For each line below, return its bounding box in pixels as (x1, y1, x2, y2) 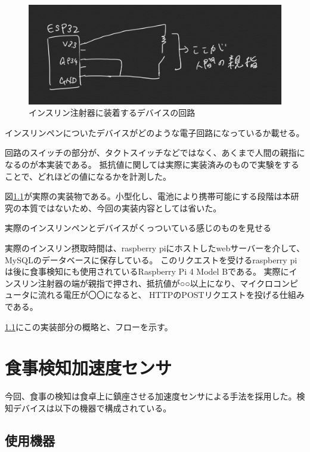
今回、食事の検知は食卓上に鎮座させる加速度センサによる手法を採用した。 (5, 390, 297, 402)
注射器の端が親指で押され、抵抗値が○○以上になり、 (38, 276, 240, 289)
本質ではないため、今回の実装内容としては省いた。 (21, 201, 222, 214)
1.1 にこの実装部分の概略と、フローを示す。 (5, 320, 173, 333)
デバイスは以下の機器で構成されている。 (13, 401, 172, 414)
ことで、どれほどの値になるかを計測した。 (5, 170, 172, 182)
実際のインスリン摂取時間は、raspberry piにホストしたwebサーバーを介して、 (5, 241, 305, 254)
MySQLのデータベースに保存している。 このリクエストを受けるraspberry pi (5, 253, 297, 266)
